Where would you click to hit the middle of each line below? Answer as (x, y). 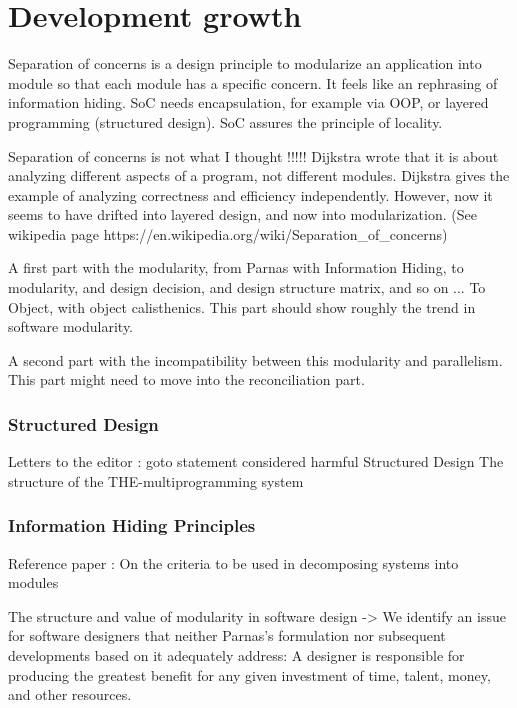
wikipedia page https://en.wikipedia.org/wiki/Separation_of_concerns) (228, 233)
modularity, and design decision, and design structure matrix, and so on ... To (247, 287)
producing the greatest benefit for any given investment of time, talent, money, (249, 674)
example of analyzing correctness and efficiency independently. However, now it (250, 194)
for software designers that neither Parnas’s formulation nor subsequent (227, 635)
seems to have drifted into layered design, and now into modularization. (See (242, 214)
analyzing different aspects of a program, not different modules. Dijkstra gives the (259, 175)
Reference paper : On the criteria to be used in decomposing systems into (233, 562)
